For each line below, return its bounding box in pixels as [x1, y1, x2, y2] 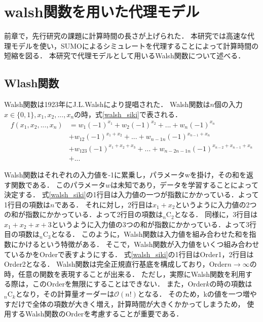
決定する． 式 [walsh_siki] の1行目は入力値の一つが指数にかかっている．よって [4, 189, 259, 200]
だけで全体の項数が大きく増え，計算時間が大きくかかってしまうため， [11, 298, 245, 309]
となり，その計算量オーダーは [15, 289, 115, 299]
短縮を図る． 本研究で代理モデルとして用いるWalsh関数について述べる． [4, 50, 245, 61]
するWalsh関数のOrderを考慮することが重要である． [11, 308, 183, 319]
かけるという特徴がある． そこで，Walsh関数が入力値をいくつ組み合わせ [18, 239, 259, 249]
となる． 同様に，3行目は [174, 209, 258, 220]
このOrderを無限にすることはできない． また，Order [32, 278, 206, 289]
